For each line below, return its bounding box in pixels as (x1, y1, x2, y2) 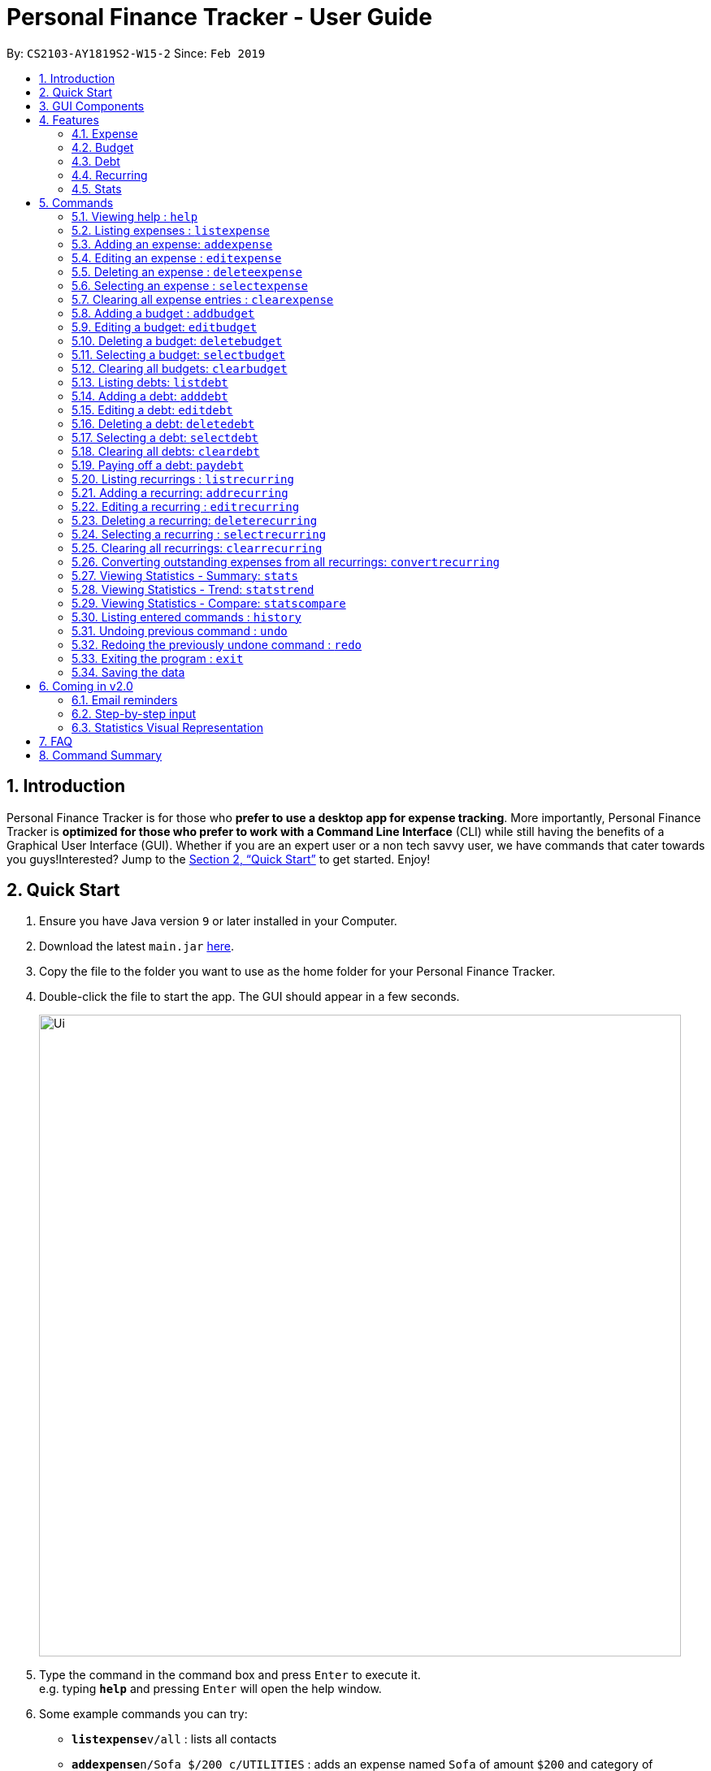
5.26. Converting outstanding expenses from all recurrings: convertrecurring (72, 554, 501, 569)
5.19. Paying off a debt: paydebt (72, 457, 245, 472)
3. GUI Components (39, 98, 145, 113)
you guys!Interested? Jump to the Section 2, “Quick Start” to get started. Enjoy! (7, 851, 431, 866)
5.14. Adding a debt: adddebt (72, 388, 228, 403)
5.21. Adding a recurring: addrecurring (72, 485, 288, 500)
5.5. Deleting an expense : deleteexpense (72, 264, 302, 279)
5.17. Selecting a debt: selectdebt (72, 430, 259, 444)
